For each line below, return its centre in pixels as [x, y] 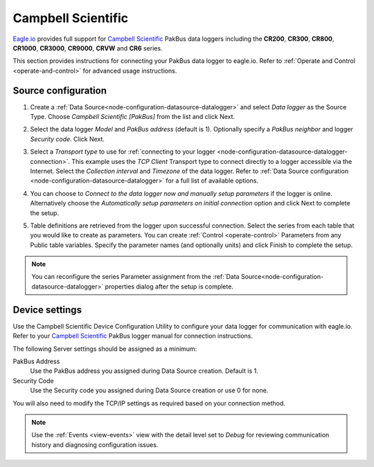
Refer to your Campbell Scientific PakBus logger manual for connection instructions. [133, 336]
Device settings [47, 310]
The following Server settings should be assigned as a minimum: [105, 349]
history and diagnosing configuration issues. [95, 445]
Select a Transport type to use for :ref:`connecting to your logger [123, 152]
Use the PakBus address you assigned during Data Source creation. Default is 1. [144, 371]
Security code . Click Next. [68, 139]
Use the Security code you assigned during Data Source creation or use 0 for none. [149, 390]
